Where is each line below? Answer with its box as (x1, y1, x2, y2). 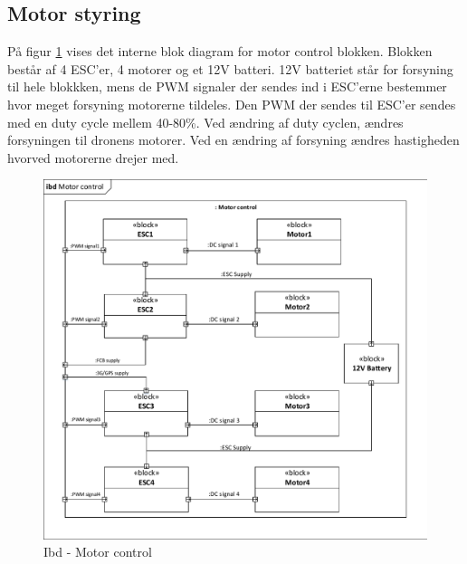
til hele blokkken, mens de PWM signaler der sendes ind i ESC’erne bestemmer (7, 77, 447, 96)
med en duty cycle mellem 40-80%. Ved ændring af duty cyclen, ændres (7, 112, 404, 131)
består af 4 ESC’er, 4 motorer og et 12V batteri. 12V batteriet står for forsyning (7, 59, 453, 78)
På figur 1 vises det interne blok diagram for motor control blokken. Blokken (7, 42, 433, 61)
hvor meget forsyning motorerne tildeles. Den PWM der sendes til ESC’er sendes (7, 94, 456, 113)
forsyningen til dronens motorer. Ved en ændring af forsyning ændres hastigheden (7, 130, 460, 149)
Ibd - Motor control (43, 542, 152, 561)
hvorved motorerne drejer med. (7, 148, 179, 167)
